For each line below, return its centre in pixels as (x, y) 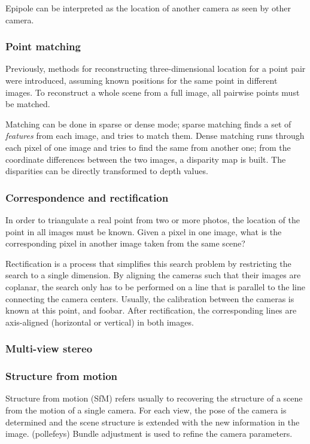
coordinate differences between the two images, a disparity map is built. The (146, 159)
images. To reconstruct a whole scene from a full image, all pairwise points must (153, 92)
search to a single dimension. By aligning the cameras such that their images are (153, 275)
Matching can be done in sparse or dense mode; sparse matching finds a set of (148, 124)
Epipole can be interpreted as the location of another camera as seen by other (148, 8)
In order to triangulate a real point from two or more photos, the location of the (153, 219)
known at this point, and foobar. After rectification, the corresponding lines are (151, 310)
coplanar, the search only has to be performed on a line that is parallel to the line (155, 286)
